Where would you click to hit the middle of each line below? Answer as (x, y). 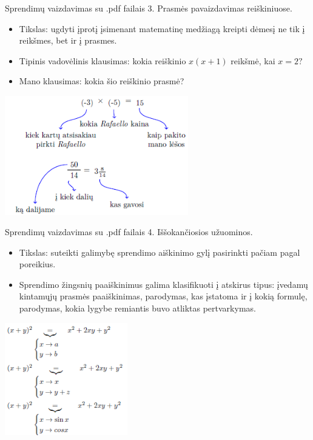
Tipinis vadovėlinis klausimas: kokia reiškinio (103, 60)
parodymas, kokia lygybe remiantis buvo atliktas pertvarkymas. (137, 308)
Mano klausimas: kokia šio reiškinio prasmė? (102, 81)
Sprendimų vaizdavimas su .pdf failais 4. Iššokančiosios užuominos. (129, 232)
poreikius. (37, 264)
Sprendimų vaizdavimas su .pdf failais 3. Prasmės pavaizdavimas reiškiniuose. (149, 8)
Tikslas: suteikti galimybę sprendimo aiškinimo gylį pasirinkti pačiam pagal (160, 252)
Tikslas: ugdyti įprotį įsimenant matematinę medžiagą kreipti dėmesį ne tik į (162, 28)
